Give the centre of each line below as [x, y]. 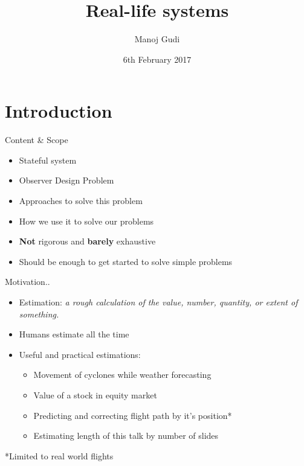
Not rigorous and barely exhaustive [87, 241]
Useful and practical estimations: [80, 354]
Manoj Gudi [157, 39]
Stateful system [48, 160]
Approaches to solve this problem [81, 201]
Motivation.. [27, 282]
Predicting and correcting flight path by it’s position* [133, 415]
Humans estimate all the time [74, 334]
